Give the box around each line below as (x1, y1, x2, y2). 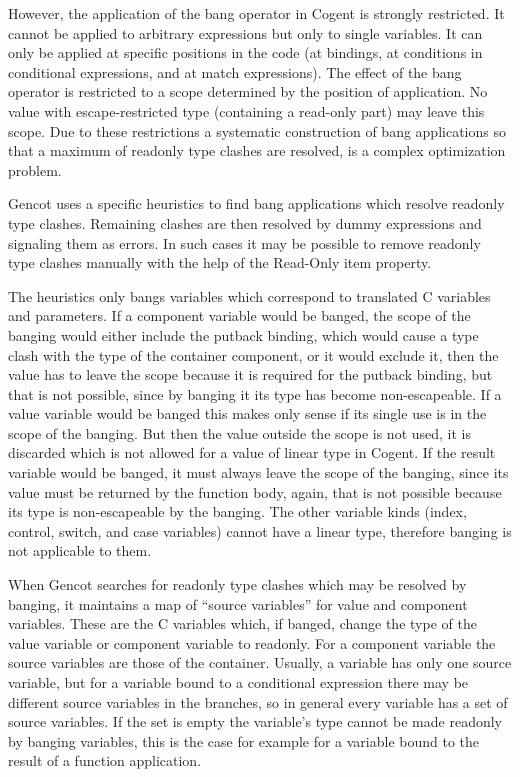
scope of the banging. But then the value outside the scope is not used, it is (8, 422, 472, 443)
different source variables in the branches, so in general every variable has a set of (8, 691, 508, 712)
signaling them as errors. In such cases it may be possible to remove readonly (8, 232, 481, 253)
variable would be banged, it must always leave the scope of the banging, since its (8, 462, 509, 483)
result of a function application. (8, 750, 202, 771)
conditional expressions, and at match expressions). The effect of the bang (8, 61, 462, 82)
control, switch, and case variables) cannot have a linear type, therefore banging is (8, 520, 512, 541)
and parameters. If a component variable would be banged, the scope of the (8, 305, 471, 326)
